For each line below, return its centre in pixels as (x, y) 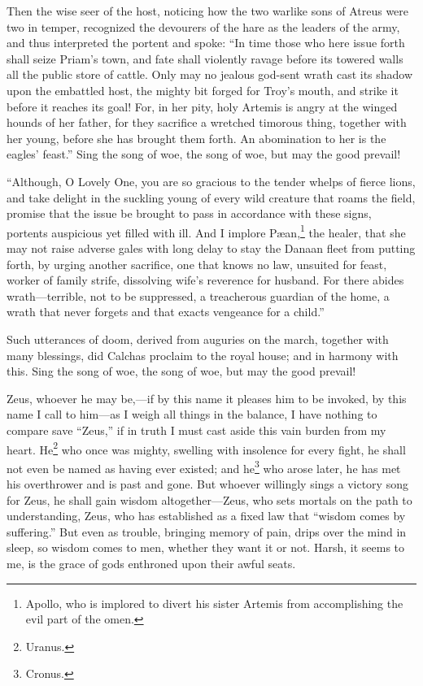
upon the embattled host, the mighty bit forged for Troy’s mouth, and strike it (203, 90)
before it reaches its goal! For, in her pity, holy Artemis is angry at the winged (202, 106)
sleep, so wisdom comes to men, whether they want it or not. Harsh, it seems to (206, 547)
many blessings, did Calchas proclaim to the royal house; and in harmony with (203, 355)
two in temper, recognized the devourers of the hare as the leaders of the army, (203, 26)
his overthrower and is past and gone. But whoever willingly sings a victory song (207, 484)
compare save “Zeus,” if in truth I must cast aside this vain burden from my (196, 430)
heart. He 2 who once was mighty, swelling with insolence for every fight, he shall (206, 448)
